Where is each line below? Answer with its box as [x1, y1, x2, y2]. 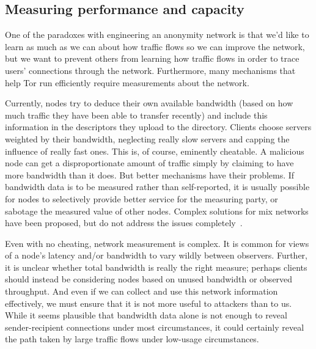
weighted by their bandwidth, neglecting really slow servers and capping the [5, 132, 290, 145]
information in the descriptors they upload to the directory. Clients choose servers [5, 120, 312, 133]
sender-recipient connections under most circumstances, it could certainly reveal [5, 320, 304, 333]
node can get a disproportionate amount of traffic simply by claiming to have [5, 156, 294, 169]
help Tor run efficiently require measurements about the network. [5, 76, 249, 89]
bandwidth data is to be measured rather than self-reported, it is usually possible [5, 180, 310, 193]
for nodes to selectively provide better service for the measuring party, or [5, 192, 278, 205]
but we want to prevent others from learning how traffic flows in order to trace [5, 52, 299, 65]
